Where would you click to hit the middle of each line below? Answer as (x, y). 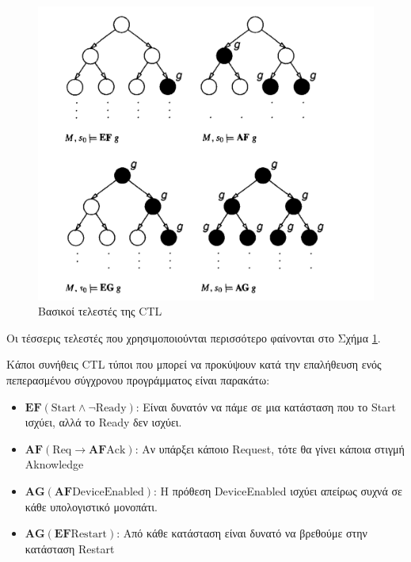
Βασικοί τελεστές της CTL (100, 311)
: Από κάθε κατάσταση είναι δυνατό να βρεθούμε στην (242, 533)
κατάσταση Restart (70, 548)
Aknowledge (54, 464)
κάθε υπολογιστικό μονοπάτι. (91, 506)
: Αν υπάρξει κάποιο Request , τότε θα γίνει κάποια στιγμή (270, 448)
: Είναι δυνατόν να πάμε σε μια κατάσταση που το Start (266, 406)
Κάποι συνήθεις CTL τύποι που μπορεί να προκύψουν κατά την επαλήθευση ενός (194, 364)
